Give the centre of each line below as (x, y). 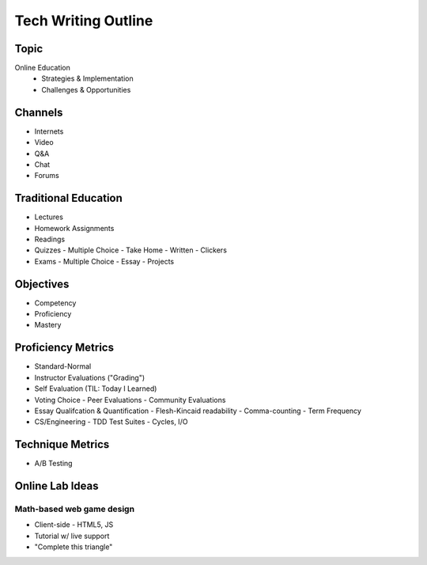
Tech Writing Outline (84, 21)
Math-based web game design (74, 509)
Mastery (48, 325)
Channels (39, 112)
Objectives (42, 284)
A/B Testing (53, 464)
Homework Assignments (74, 228)
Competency (55, 303)
